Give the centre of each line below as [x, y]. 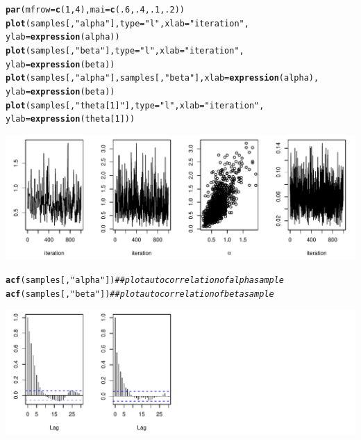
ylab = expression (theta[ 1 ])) [70, 119]
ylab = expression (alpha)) [63, 37]
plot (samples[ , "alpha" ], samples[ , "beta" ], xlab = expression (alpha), [162, 78]
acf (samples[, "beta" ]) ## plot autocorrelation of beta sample [140, 294]
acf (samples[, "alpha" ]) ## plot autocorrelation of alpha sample [145, 280]
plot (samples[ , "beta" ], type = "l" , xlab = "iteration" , [125, 50]
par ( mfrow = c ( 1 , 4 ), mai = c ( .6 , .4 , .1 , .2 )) [95, 10]
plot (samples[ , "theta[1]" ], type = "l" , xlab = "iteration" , [135, 105]
